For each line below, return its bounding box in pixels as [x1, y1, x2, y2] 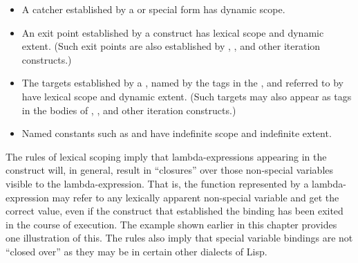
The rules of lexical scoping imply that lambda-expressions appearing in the [6, 149, 327, 163]
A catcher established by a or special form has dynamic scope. [21, 2, 285, 16]
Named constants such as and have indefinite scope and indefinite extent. [21, 126, 332, 140]
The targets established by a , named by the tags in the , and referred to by [21, 75, 343, 90]
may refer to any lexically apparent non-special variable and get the [52, 190, 339, 204]
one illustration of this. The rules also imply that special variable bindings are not [6, 230, 353, 245]
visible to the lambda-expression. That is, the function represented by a [6, 176, 309, 190]
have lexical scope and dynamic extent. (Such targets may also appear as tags [21, 89, 352, 103]
